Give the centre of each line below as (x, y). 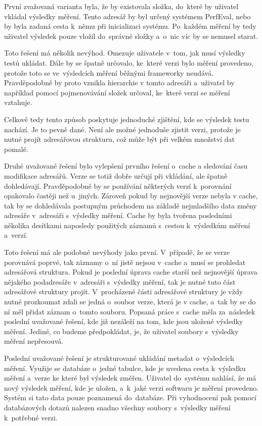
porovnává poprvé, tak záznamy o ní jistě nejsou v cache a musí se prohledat (125, 262)
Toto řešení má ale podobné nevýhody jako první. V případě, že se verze (117, 252)
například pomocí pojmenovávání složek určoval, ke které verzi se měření (117, 92)
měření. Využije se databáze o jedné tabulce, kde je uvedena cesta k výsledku (125, 368)
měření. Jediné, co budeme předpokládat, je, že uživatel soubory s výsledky (121, 331)
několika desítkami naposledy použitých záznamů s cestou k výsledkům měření (127, 225)
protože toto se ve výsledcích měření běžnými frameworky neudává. (109, 72)
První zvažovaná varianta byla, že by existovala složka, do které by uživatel (121, 6)
